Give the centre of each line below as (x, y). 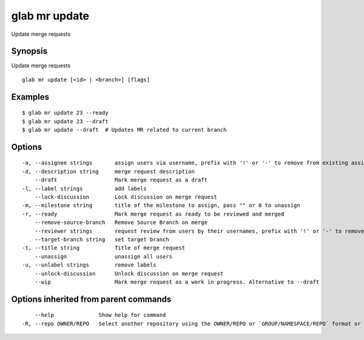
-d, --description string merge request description (109, 171)
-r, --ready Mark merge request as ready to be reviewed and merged (153, 214)
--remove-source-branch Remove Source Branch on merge (121, 223)
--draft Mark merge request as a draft (121, 180)
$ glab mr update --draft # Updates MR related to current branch (124, 130)
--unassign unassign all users (103, 256)
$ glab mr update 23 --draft (65, 121)
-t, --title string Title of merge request (103, 248)
